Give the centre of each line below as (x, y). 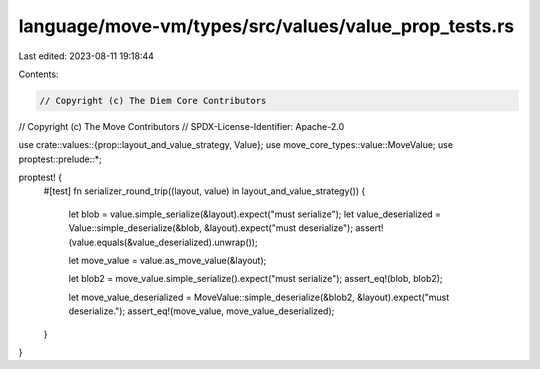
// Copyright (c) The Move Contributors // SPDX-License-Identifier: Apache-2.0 (181, 126)
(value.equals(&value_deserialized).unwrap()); (163, 242)
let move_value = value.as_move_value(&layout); (167, 261)
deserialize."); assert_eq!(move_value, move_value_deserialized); (201, 311)
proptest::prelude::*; (60, 159)
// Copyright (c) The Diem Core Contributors (153, 100)
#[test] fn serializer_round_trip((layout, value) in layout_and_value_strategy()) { (204, 191)
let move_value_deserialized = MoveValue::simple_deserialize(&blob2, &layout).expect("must (259, 297)
